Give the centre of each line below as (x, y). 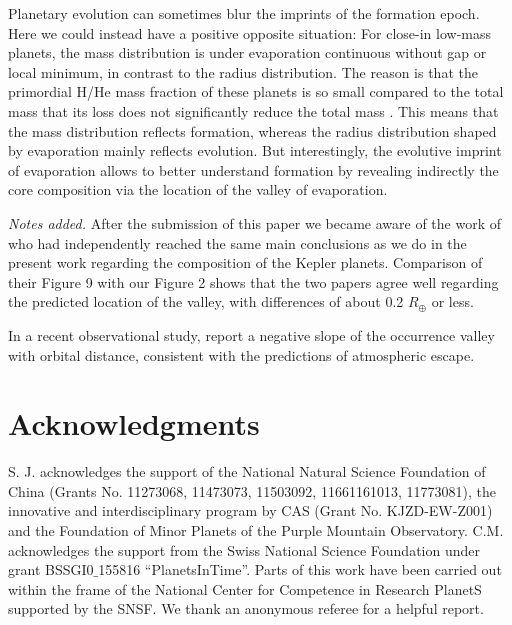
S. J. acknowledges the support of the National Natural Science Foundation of (247, 471)
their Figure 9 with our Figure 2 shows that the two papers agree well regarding (253, 281)
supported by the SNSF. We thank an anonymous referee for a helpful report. (246, 608)
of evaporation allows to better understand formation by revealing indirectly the (253, 169)
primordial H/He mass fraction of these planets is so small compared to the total (256, 91)
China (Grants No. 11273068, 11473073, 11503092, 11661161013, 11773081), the (252, 490)
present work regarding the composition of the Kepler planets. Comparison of (245, 262)
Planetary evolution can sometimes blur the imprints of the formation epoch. (244, 13)
